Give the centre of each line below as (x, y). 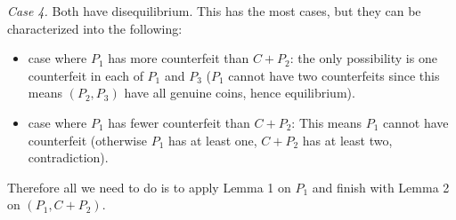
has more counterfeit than (179, 58)
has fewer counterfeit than (179, 122)
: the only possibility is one (363, 58)
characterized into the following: (95, 28)
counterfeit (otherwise (87, 140)
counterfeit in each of (85, 75)
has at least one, (212, 140)
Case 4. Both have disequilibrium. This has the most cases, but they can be (214, 11)
